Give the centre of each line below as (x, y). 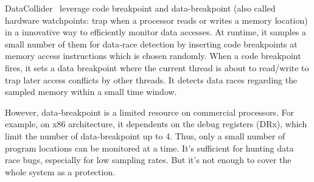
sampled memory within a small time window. (91, 92)
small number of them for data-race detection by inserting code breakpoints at (151, 44)
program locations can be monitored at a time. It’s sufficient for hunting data (149, 148)
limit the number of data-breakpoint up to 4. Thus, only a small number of (145, 135)
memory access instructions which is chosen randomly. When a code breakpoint (153, 56)
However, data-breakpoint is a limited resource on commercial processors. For (149, 112)
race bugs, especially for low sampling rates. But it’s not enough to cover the (148, 160)
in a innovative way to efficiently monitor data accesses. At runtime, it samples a (156, 32)
